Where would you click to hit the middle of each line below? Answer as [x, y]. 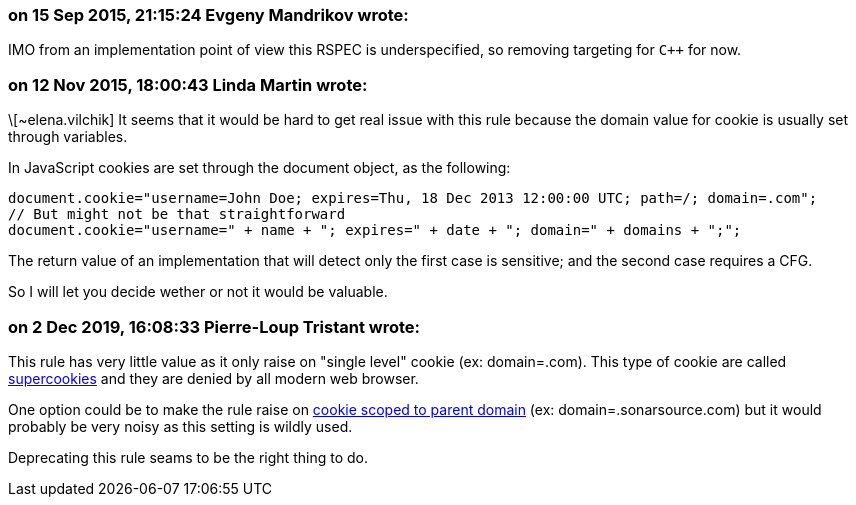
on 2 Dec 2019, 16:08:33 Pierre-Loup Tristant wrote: [214, 326]
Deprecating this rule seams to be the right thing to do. [188, 457]
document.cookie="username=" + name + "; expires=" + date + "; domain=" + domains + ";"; [375, 230]
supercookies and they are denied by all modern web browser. [213, 378]
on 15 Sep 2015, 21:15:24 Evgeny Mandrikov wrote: [208, 15]
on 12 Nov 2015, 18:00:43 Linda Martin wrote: [188, 84]
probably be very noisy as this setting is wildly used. [180, 426]
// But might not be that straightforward [177, 214]
